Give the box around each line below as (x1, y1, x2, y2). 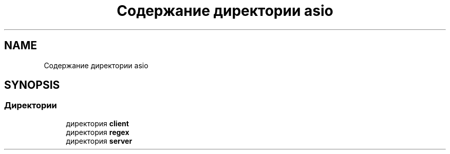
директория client (66, 119, 129, 128)
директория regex (66, 127, 129, 137)
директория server (66, 136, 133, 145)
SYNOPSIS (4, 79, 60, 92)
